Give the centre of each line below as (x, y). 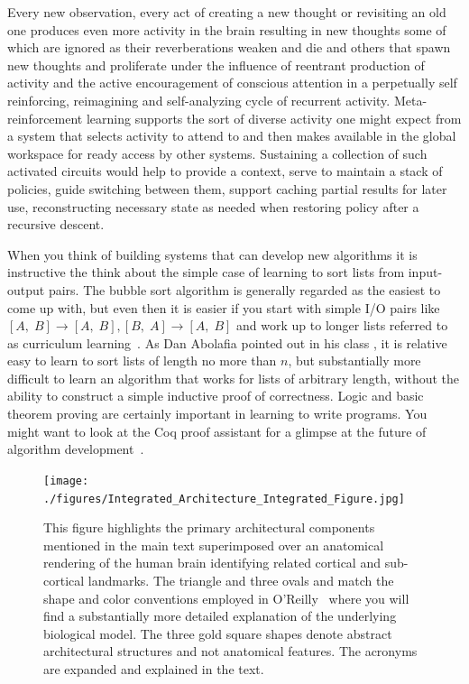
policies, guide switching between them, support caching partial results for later (227, 188)
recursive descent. (56, 224)
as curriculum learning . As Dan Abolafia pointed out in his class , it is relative (227, 342)
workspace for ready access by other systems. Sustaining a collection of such (217, 153)
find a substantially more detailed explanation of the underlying (220, 616)
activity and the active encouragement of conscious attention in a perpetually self (232, 83)
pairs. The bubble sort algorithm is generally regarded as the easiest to (244, 289)
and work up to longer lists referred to (342, 325)
